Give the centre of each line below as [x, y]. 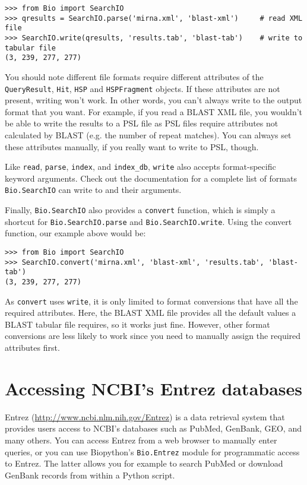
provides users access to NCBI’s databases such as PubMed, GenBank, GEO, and [153, 428]
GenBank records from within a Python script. [90, 475]
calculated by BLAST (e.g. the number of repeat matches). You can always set [148, 134]
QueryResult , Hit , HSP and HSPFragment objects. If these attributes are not [143, 88]
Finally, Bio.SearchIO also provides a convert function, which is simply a [140, 210]
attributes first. [32, 348]
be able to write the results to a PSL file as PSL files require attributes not [142, 123]
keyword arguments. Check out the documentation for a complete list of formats [151, 178]
